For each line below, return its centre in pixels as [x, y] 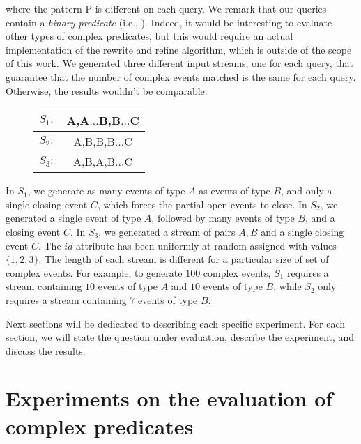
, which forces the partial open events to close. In [202, 204]
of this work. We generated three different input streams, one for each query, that [180, 63]
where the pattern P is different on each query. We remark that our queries [166, 8]
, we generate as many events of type [106, 191]
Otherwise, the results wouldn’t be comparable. [107, 90]
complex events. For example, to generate [94, 272]
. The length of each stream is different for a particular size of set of [184, 259]
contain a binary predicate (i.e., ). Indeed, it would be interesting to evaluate [169, 22]
